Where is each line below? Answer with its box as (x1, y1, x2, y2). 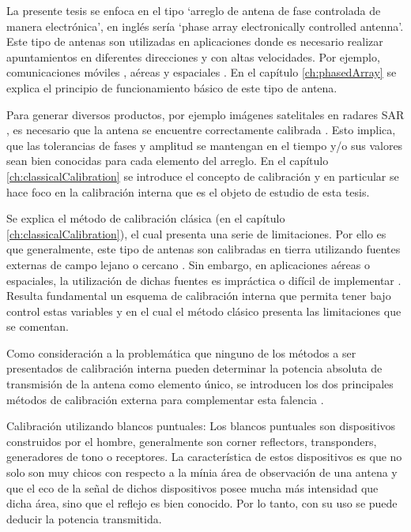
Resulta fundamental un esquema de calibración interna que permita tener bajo (6, 287, 391, 304)
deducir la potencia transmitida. (6, 510, 162, 526)
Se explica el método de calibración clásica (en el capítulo (6, 210, 285, 227)
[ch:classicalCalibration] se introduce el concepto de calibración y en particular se (6, 167, 399, 184)
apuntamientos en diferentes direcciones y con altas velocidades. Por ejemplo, (6, 48, 380, 65)
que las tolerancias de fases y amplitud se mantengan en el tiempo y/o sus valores (6, 137, 403, 153)
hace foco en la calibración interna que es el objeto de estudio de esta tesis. (6, 183, 370, 200)
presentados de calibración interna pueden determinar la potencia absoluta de (6, 360, 383, 377)
